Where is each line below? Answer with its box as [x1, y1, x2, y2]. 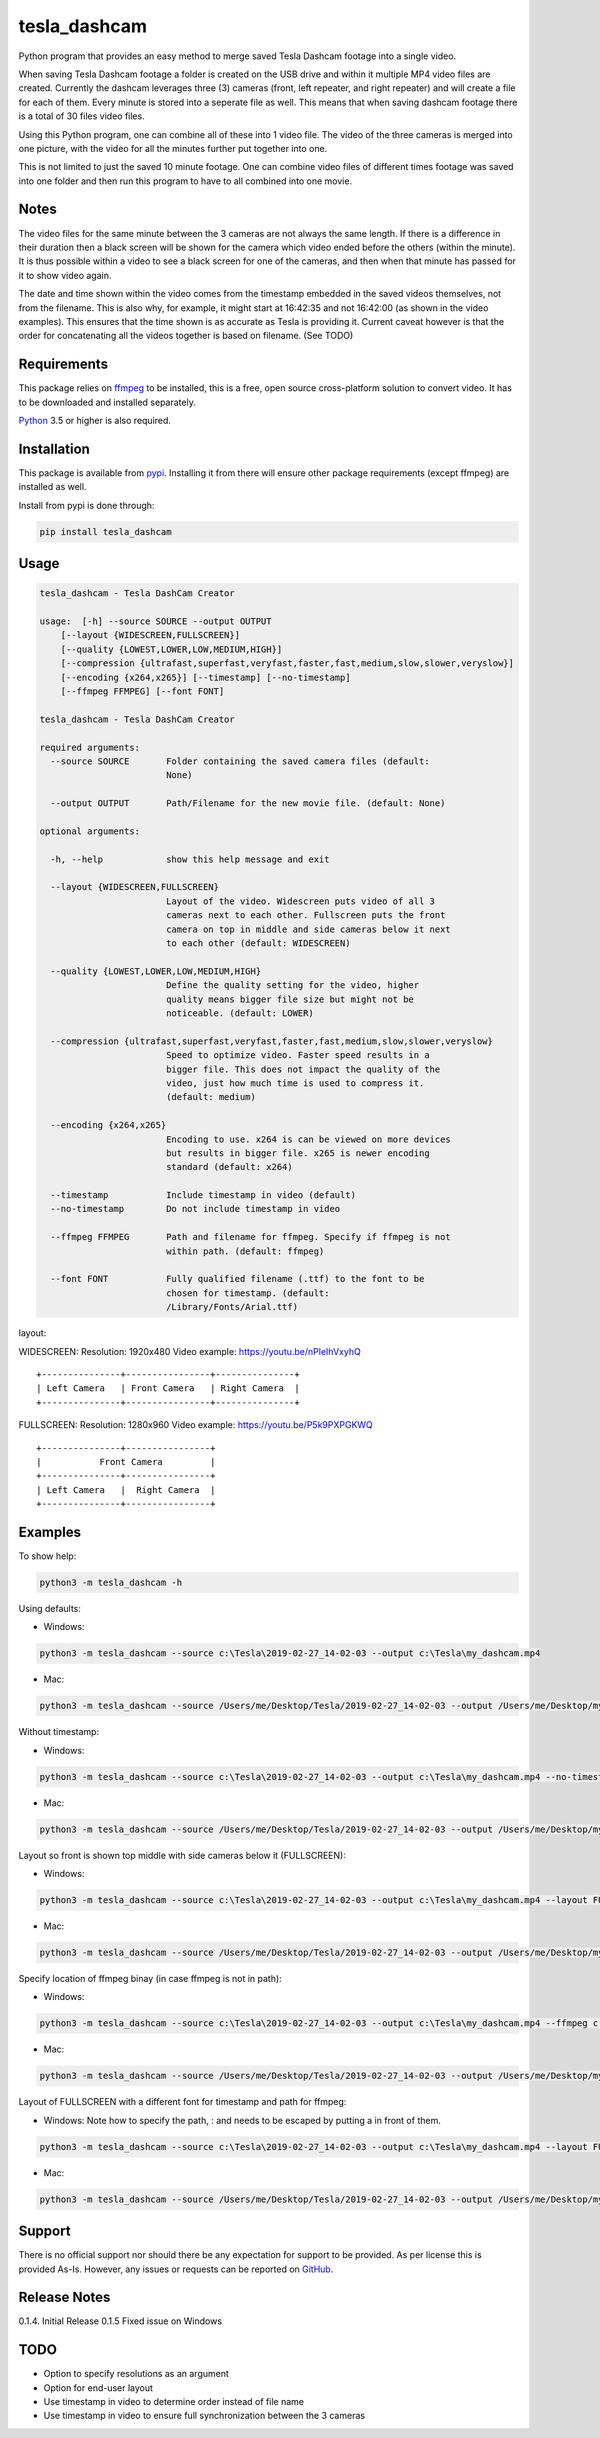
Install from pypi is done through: [18, 499, 155, 511]
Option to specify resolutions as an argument [43, 2368, 230, 2380]
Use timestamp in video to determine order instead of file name [43, 2396, 305, 2408]
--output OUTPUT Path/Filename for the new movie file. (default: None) [50, 798, 446, 809]
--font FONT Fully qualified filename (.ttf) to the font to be [50, 1273, 425, 1285]
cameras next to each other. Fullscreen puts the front [165, 910, 446, 921]
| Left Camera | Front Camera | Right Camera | [36, 1383, 300, 1394]
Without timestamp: [18, 1726, 100, 1738]
